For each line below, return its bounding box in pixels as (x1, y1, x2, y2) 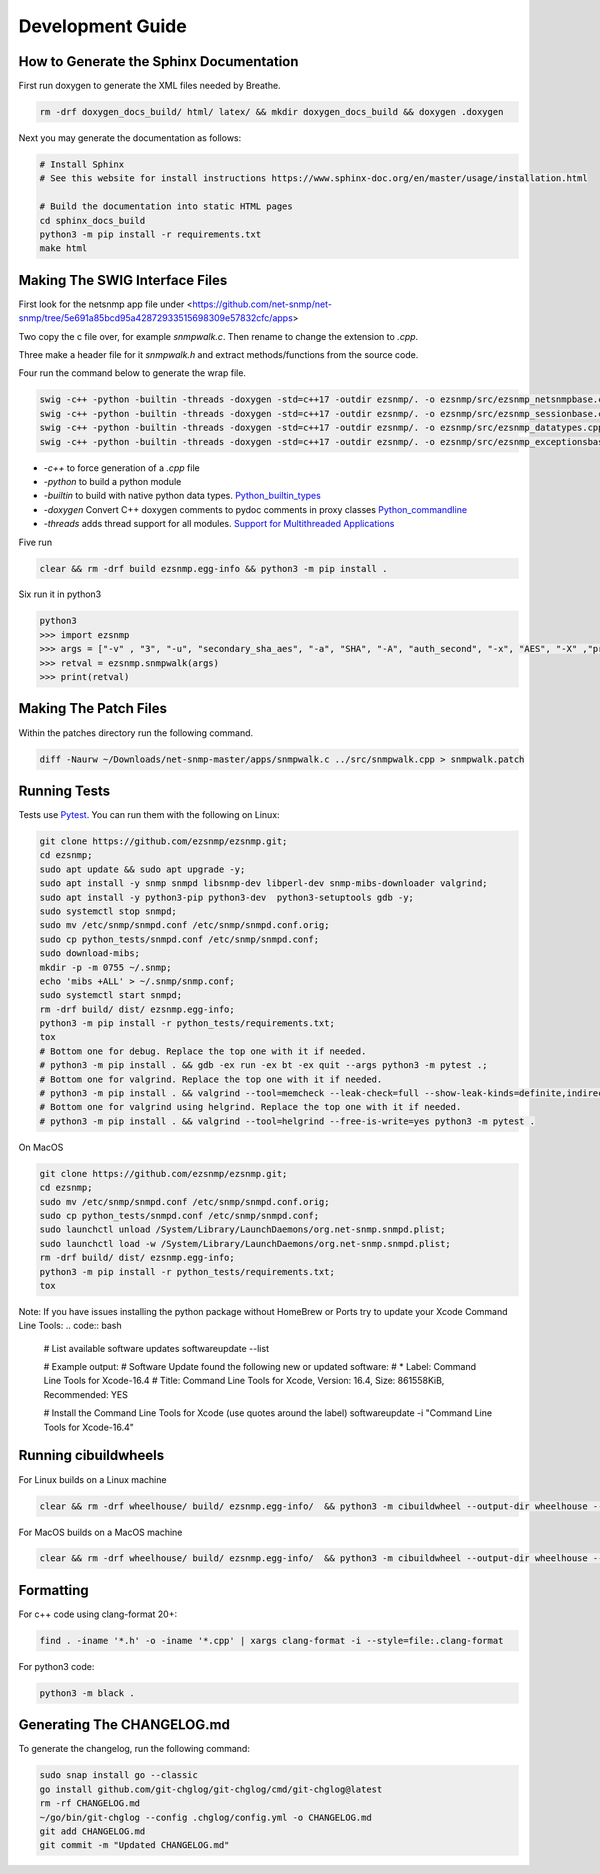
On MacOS (18, 1141, 64, 1153)
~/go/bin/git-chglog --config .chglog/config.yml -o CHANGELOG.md (39, 1811, 372, 1823)
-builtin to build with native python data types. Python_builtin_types (43, 490, 322, 502)
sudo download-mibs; (39, 948, 140, 959)
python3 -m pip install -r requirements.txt (39, 228, 262, 240)
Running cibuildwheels (18, 1447, 165, 1464)
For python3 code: (18, 1660, 95, 1672)
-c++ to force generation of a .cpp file (43, 461, 200, 474)
